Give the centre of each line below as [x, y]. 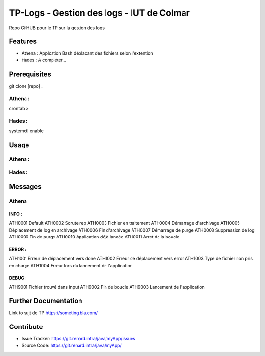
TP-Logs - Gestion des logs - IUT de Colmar [99, 13]
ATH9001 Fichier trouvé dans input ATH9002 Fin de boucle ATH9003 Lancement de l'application [107, 287]
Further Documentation [46, 301]
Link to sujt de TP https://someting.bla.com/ [53, 313]
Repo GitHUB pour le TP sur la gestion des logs [57, 28]
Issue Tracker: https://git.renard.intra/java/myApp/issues [79, 338]
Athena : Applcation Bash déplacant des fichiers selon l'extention [87, 53]
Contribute [26, 327]
